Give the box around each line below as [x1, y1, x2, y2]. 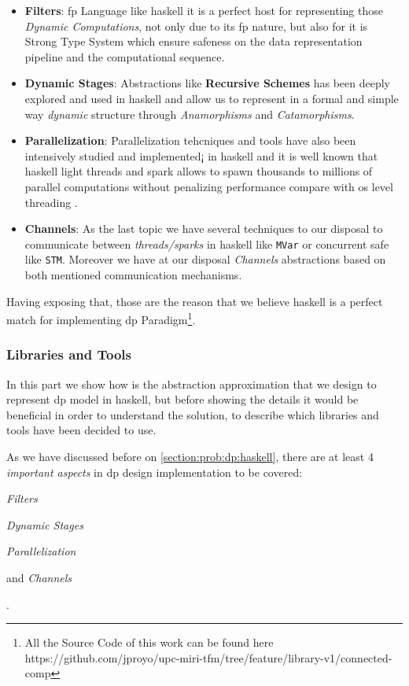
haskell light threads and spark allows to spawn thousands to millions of [24, 163, 373, 179]
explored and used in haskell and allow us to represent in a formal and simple [24, 90, 399, 106]
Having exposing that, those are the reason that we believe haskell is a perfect [6, 293, 383, 309]
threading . [24, 194, 78, 210]
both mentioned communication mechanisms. [24, 267, 242, 283]
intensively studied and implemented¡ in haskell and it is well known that [24, 147, 378, 164]
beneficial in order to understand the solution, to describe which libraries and [6, 406, 379, 422]
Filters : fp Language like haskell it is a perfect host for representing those [24, 2, 383, 18]
